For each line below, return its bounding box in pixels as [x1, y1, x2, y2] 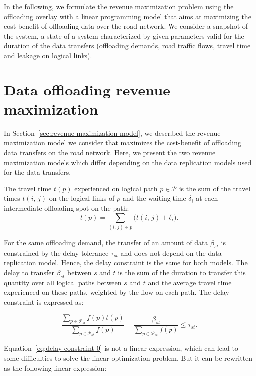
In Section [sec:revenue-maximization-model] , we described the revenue [4, 127, 221, 138]
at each [196, 193, 218, 203]
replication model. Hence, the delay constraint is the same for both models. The [4, 257, 248, 268]
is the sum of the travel [179, 183, 251, 193]
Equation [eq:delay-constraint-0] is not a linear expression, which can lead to [4, 343, 238, 353]
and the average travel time [148, 277, 232, 287]
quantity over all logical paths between [4, 277, 122, 287]
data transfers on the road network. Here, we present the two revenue [4, 147, 216, 158]
